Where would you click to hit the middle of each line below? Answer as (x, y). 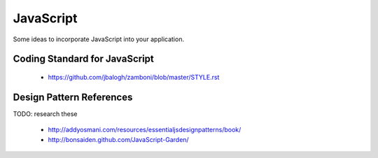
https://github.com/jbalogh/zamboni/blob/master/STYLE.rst (134, 77)
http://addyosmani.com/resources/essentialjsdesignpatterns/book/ (145, 130)
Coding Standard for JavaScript (83, 59)
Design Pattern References (73, 97)
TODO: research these (45, 114)
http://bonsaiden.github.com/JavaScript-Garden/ (118, 139)
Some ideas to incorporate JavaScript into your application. (99, 39)
